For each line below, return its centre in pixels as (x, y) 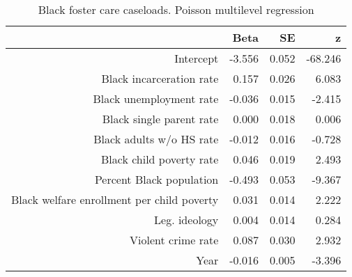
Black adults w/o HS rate (156, 139)
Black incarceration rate (160, 78)
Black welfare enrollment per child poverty (115, 199)
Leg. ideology (186, 220)
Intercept (197, 58)
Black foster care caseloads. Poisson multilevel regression (176, 9)
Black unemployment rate (156, 98)
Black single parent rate (160, 119)
